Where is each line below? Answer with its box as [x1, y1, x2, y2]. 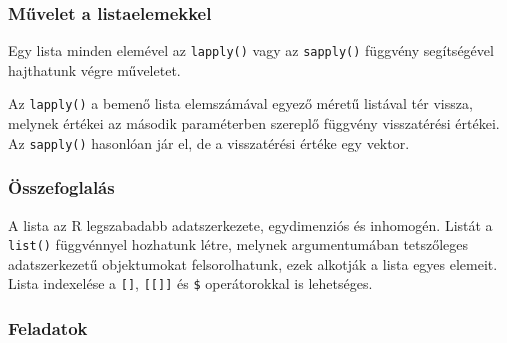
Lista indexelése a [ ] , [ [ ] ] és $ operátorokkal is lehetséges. [8, 273, 373, 294]
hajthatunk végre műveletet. [8, 59, 181, 80]
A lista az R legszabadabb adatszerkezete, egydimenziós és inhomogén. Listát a [8, 214, 493, 235]
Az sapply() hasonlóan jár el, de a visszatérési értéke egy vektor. [8, 132, 410, 153]
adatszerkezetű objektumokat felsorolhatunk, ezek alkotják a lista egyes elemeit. [8, 253, 498, 274]
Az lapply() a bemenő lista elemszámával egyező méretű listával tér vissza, [8, 93, 473, 114]
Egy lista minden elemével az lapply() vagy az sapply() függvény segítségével [8, 40, 494, 61]
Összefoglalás [8, 175, 115, 200]
